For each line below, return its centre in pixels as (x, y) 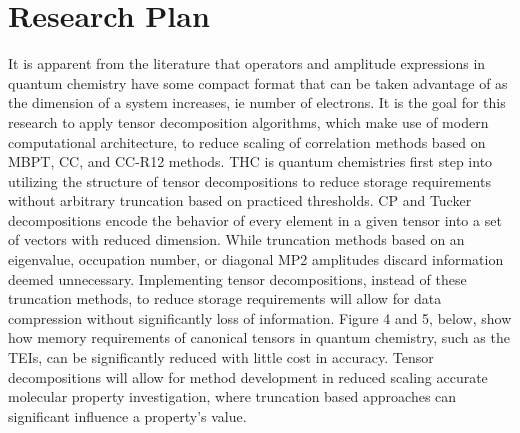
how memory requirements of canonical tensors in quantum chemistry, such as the (259, 337)
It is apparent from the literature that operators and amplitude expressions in (247, 63)
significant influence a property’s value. (127, 415)
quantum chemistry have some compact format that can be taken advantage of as (258, 82)
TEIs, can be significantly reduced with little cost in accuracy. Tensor (221, 357)
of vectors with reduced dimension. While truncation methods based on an (236, 239)
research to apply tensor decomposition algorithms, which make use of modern (248, 121)
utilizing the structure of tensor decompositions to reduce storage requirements (249, 180)
